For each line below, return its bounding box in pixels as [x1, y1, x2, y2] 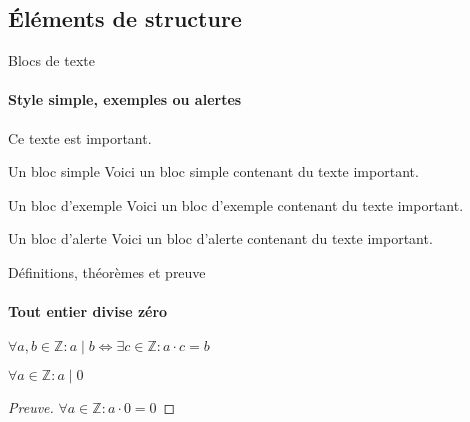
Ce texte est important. [8, 127, 152, 148]
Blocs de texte [8, 50, 95, 71]
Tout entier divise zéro [8, 301, 168, 322]
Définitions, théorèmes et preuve [8, 261, 206, 282]
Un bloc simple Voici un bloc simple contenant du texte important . [8, 161, 419, 182]
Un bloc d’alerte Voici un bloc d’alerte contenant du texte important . [8, 228, 433, 249]
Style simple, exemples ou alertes [8, 89, 242, 110]
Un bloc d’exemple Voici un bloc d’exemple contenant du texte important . [8, 194, 464, 215]
